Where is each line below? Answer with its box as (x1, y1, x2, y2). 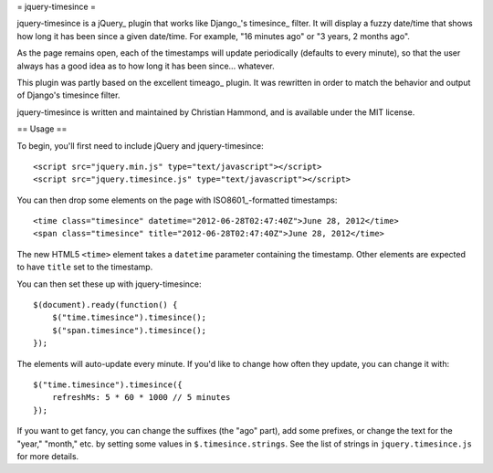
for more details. (16, 450, 79, 461)
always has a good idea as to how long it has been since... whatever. (16, 60, 275, 71)
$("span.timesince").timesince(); (51, 325, 207, 335)
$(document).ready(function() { (33, 300, 178, 310)
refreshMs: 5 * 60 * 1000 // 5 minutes (51, 393, 231, 403)
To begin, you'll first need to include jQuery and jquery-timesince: (16, 140, 264, 151)
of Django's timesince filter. (16, 89, 121, 100)
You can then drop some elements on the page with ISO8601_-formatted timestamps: (16, 194, 338, 205)
